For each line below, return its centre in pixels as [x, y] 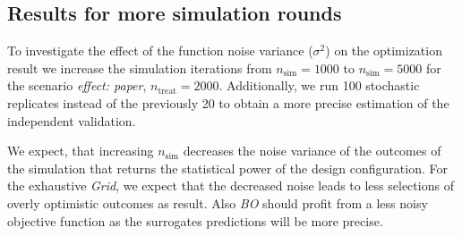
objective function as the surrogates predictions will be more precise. [195, 220]
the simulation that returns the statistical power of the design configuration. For [227, 168]
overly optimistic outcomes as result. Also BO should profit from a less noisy [218, 202]
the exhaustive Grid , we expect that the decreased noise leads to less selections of [231, 185]
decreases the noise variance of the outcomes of [312, 151]
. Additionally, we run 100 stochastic [319, 85]
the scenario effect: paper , [77, 85]
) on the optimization [384, 51]
